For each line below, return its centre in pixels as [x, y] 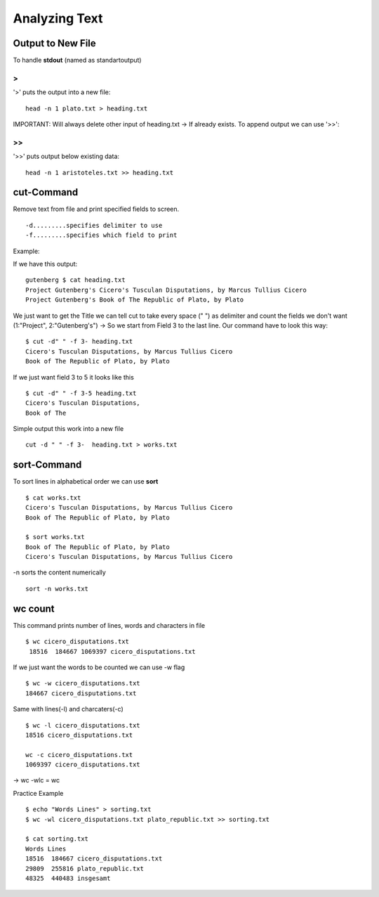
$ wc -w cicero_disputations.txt [83, 683]
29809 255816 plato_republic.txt [85, 869]
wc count [34, 608]
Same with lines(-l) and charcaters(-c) [68, 709]
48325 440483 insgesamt [68, 878]
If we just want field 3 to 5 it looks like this [74, 377]
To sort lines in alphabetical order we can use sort [86, 482]
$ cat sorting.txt [57, 839]
